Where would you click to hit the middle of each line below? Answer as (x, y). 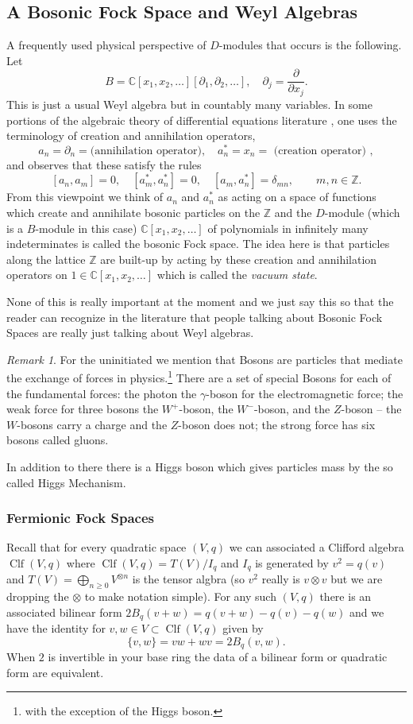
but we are (357, 579)
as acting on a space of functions (297, 197)
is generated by (292, 562)
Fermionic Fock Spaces (80, 518)
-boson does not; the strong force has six (277, 424)
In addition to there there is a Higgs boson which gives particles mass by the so (200, 466)
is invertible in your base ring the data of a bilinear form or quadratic (218, 657)
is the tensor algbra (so (188, 579)
